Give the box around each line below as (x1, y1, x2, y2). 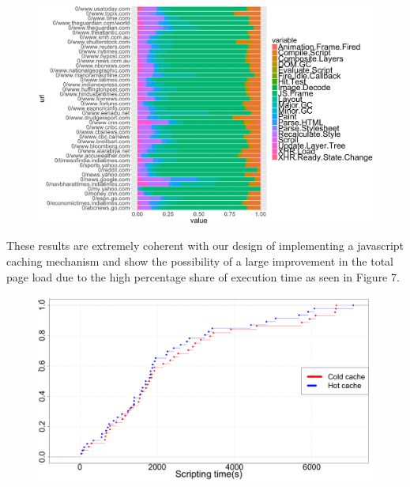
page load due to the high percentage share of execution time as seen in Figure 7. (6, 268, 400, 285)
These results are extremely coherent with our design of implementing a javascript (6, 237, 404, 254)
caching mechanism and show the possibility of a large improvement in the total (6, 252, 393, 269)
